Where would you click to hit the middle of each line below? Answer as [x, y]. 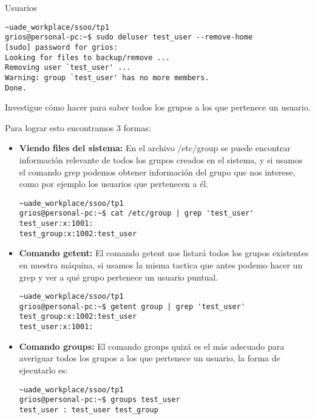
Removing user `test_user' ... [68, 68]
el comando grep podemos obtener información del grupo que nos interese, [157, 172]
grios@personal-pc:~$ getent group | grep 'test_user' [132, 306]
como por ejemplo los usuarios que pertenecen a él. [114, 184]
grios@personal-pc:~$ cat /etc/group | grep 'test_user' [137, 213]
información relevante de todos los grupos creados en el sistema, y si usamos [161, 159]
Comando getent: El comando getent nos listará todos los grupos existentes [164, 253]
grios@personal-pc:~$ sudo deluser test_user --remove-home [129, 37]
